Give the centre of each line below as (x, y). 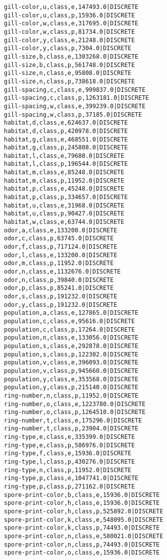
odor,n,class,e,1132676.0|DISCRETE (63, 272)
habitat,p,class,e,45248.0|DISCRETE (64, 189)
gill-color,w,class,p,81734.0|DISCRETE (69, 32)
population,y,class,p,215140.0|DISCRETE (71, 387)
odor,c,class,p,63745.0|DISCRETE (59, 239)
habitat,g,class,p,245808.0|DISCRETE (66, 148)
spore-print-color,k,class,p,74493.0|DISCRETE (82, 528)
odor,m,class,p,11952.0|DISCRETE (59, 263)
